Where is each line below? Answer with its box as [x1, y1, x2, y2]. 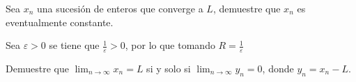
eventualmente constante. [6, 14, 114, 29]
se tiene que [49, 38, 100, 52]
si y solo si [146, 61, 191, 76]
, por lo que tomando [125, 38, 215, 52]
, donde [262, 61, 294, 76]
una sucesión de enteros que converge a [37, 1, 203, 15]
